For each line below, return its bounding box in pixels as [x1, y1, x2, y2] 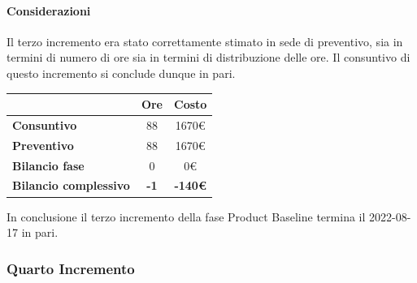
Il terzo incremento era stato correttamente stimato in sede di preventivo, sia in [7, 32, 403, 49]
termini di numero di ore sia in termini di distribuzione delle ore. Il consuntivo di [7, 49, 410, 66]
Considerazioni [7, 2, 91, 19]
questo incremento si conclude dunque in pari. [7, 64, 236, 81]
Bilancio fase [12, 157, 85, 174]
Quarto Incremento [7, 258, 135, 278]
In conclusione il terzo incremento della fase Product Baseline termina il [7, 208, 366, 225]
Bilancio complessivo [12, 177, 130, 194]
